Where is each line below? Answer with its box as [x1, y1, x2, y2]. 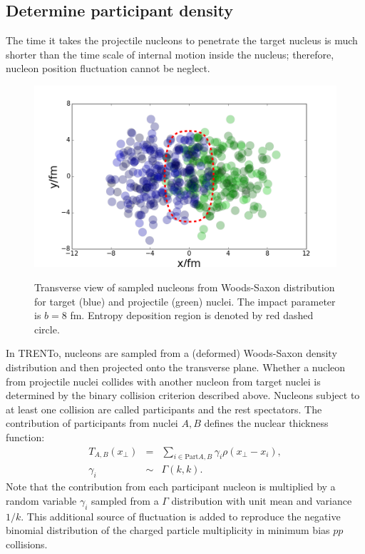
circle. [34, 321, 60, 336]
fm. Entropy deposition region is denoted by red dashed [70, 308, 314, 323]
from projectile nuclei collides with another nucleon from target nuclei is [6, 373, 321, 388]
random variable [6, 493, 77, 508]
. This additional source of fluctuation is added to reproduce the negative [21, 508, 341, 523]
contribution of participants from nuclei [6, 415, 178, 430]
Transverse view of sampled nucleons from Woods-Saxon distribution [34, 279, 335, 294]
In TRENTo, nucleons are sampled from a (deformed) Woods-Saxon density [6, 346, 337, 361]
